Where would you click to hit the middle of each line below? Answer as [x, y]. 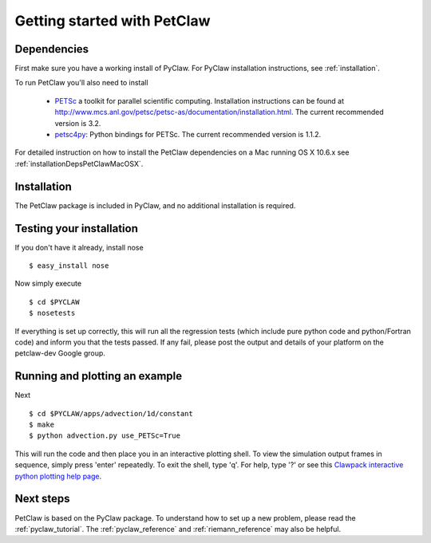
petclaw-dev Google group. [60, 353]
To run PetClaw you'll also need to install [81, 83]
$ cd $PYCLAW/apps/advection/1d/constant [111, 413]
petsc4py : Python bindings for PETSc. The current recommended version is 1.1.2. [188, 135]
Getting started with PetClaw [113, 21]
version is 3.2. [78, 123]
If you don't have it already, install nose [79, 247]
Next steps [42, 499]
